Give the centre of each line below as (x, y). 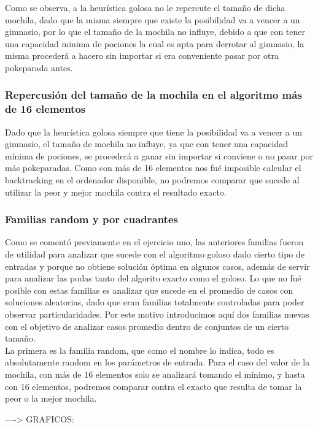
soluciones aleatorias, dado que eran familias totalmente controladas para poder (155, 302)
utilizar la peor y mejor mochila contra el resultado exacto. (116, 192)
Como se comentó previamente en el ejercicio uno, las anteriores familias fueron (154, 242)
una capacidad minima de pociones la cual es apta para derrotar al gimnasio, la (155, 43)
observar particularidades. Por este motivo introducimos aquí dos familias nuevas (157, 314)
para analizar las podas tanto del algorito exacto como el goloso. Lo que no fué (153, 278)
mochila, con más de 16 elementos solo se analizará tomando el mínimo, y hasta (155, 374)
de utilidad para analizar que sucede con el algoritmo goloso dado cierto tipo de (155, 254)
